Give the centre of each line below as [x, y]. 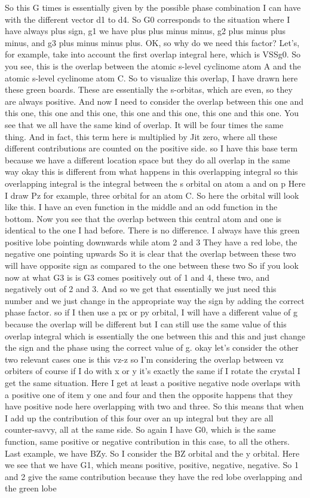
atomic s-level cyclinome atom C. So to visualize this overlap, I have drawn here [151, 78]
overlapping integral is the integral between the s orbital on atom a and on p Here [155, 183]
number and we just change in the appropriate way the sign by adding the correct [155, 300]
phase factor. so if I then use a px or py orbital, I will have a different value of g [151, 312]
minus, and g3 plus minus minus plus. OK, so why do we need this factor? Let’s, [152, 42]
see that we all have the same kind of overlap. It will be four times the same [144, 124]
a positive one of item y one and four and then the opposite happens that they [149, 394]
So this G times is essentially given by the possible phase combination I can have [153, 7]
